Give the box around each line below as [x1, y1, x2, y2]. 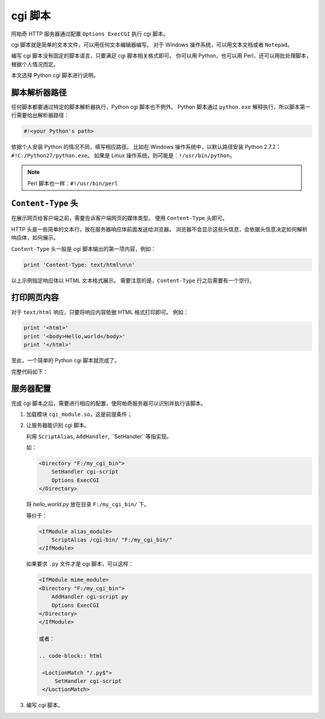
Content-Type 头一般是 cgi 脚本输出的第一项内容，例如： [11, 245, 156, 253]
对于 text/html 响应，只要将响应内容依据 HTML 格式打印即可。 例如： [11, 308, 189, 316]
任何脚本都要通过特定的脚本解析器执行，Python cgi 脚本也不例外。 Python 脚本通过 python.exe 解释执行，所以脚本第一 [11, 103, 311, 111]
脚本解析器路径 [11, 87, 67, 98]
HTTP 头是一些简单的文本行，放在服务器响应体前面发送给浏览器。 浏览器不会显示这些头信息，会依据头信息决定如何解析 [11, 225, 308, 233]
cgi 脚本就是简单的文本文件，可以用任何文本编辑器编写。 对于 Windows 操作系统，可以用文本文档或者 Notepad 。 [11, 41, 293, 48]
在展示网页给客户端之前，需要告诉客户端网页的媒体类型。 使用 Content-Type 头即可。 [11, 215, 228, 222]
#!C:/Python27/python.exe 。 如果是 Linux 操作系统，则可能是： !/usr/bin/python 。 [11, 151, 235, 159]
